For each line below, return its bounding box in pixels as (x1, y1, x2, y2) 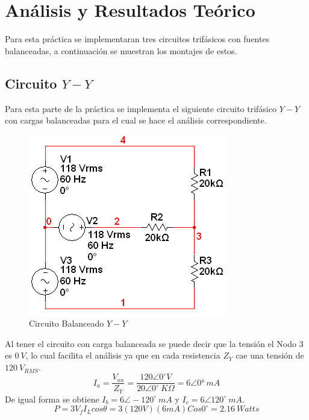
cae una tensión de (236, 349, 304, 362)
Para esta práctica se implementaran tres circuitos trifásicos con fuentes (5, 33, 270, 45)
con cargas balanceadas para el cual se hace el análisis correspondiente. (5, 114, 267, 127)
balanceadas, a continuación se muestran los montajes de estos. (5, 44, 237, 57)
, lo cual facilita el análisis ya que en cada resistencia (25, 349, 220, 362)
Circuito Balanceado (29, 317, 104, 330)
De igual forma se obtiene (5, 392, 99, 405)
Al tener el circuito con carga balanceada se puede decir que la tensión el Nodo (5, 337, 297, 349)
